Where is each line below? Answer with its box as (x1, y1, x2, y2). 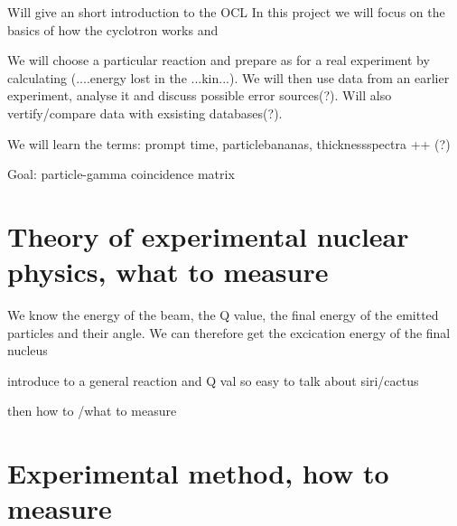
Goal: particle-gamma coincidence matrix (7, 164, 235, 183)
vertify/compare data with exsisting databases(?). (7, 103, 283, 122)
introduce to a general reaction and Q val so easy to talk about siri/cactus (7, 371, 419, 390)
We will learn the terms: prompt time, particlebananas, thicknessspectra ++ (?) (7, 134, 451, 153)
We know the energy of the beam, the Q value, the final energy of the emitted (7, 305, 439, 324)
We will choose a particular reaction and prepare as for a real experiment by (7, 51, 430, 70)
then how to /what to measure (7, 401, 177, 420)
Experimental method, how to (7, 455, 389, 492)
